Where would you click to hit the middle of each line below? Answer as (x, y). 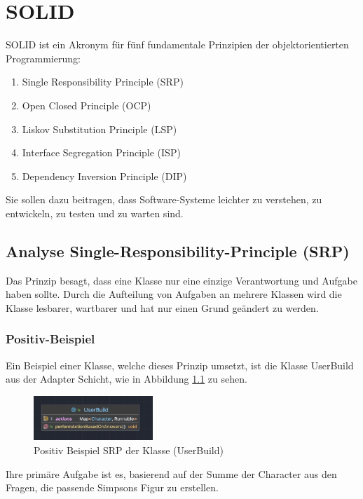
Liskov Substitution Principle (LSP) (100, 129)
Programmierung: (43, 58)
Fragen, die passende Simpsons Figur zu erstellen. (112, 487)
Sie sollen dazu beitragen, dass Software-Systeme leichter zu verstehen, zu (164, 199)
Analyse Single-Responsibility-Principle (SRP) (178, 251)
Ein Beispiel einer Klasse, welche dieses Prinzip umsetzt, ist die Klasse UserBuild (180, 365)
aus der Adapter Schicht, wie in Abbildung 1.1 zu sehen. (126, 379)
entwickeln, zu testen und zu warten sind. (95, 213)
